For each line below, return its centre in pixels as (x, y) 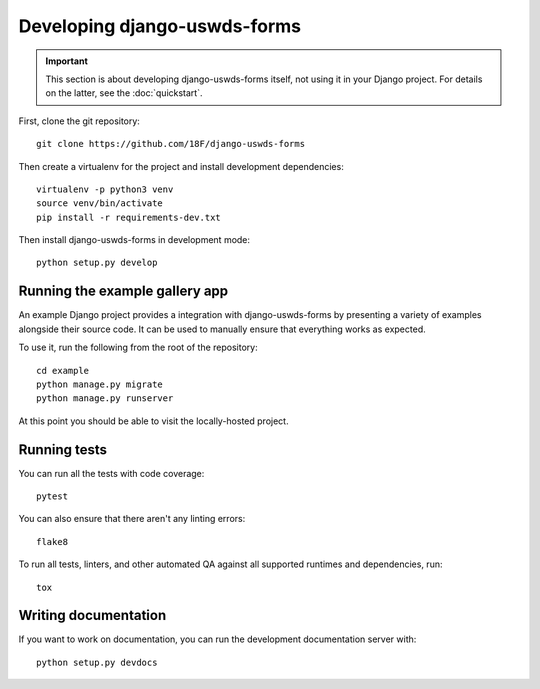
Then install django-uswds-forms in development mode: (134, 240)
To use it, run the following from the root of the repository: (138, 347)
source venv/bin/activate (100, 203)
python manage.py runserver (105, 398)
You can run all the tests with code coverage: (111, 473)
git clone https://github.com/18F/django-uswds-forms (170, 144)
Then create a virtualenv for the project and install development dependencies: (181, 166)
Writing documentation (92, 615)
